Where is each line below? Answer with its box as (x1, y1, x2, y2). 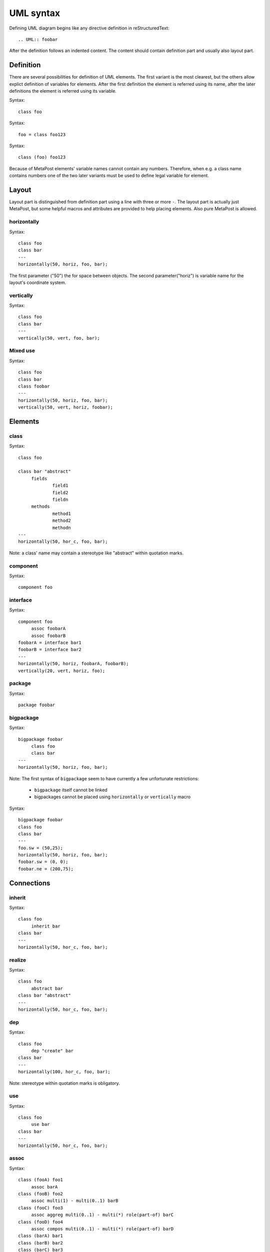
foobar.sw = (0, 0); (18, 859, 68, 865)
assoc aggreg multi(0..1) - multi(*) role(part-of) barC (31, 1212, 174, 1218)
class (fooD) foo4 (18, 1219, 63, 1224)
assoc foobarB (31, 633, 66, 639)
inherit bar (31, 923, 60, 929)
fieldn (52, 497, 68, 502)
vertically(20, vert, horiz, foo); (18, 668, 105, 674)
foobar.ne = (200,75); (18, 866, 74, 871)
